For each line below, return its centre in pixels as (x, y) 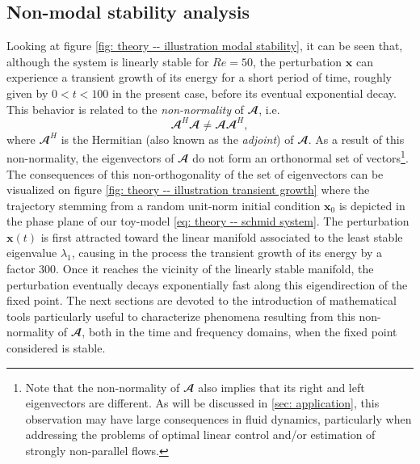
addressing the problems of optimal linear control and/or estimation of (200, 434)
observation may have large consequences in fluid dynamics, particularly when (218, 418)
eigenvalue (32, 253)
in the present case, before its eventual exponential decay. (254, 93)
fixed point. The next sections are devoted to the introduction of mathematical (202, 300)
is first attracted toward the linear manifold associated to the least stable (222, 236)
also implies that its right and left (281, 387)
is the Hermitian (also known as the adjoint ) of (177, 139)
